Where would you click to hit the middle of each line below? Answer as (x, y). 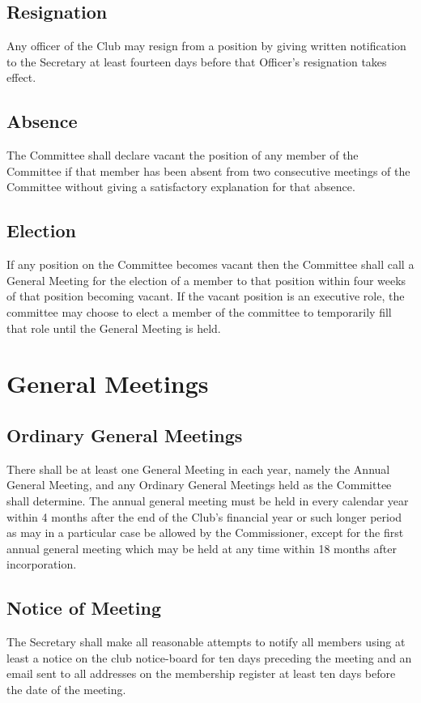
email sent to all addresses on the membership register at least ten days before (201, 673)
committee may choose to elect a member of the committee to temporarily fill (199, 311)
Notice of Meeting (84, 608)
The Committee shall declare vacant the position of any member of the (183, 155)
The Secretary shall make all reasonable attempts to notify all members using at (206, 642)
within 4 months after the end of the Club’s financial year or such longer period (204, 516)
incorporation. (42, 564)
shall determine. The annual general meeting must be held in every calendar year (208, 500)
